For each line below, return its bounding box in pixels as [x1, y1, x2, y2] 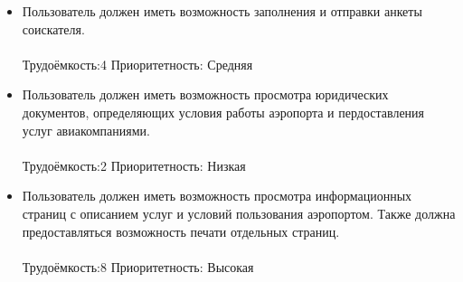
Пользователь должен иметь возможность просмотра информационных [22, 186, 412, 205]
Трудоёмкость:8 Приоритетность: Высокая [22, 257, 254, 276]
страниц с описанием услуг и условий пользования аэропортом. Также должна [22, 203, 456, 222]
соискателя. [22, 19, 85, 38]
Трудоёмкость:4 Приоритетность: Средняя [22, 54, 253, 73]
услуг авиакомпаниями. [22, 120, 150, 139]
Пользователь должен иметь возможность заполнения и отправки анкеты [22, 2, 422, 20]
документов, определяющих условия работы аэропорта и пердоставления [22, 102, 425, 121]
